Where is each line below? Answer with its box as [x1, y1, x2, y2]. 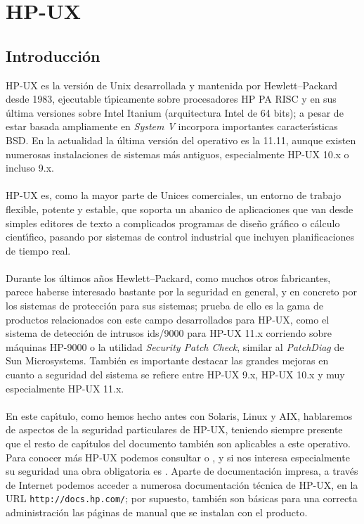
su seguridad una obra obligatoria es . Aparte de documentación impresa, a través [6, 464, 358, 478]
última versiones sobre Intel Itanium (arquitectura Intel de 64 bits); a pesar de [6, 105, 344, 120]
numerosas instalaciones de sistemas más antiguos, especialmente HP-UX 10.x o [6, 146, 349, 161]
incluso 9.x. [6, 160, 54, 175]
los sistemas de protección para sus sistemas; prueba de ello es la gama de [6, 298, 323, 313]
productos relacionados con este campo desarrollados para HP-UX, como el [6, 312, 330, 326]
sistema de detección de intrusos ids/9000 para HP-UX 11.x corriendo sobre [6, 326, 332, 340]
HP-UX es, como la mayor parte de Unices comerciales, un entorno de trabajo [6, 188, 342, 203]
